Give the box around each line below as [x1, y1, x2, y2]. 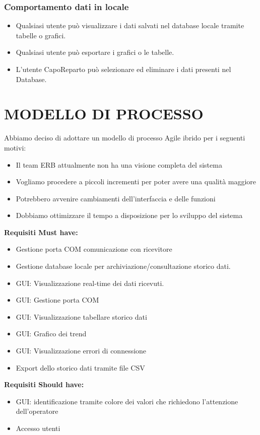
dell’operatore [16, 406, 58, 416]
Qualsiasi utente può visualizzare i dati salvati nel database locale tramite [16, 20, 244, 31]
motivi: [4, 142, 26, 153]
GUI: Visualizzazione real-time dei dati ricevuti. [16, 277, 164, 288]
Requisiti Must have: [4, 227, 78, 237]
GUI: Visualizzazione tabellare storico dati [16, 311, 147, 322]
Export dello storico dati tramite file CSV [16, 362, 145, 373]
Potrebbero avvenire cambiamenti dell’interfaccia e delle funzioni [16, 193, 216, 203]
